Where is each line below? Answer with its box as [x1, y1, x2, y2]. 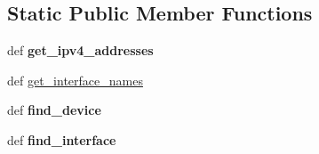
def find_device [7, 101, 101, 119]
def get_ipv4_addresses [7, 41, 154, 60]
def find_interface [7, 130, 116, 149]
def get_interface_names [7, 70, 143, 89]
